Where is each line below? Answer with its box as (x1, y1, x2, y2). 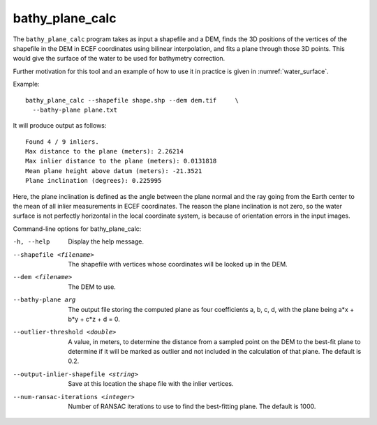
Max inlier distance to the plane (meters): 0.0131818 (25, 157, 217, 165)
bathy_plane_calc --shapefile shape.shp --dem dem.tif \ (25, 96, 239, 104)
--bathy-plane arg (13, 296, 76, 304)
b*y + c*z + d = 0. (68, 315, 120, 323)
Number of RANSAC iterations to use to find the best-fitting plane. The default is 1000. (68, 402, 316, 411)
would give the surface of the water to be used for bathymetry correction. (13, 54, 226, 63)
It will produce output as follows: (13, 121, 107, 130)
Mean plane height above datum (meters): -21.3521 (25, 167, 202, 174)
